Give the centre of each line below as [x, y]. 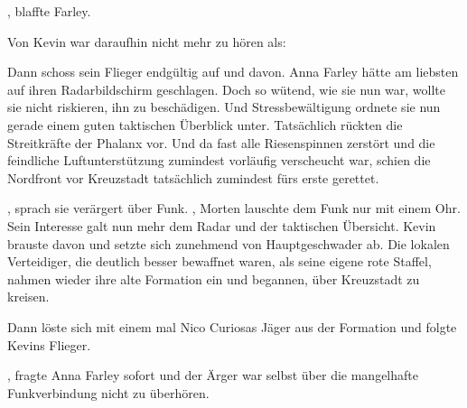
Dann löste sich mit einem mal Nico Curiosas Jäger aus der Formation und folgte [232, 326]
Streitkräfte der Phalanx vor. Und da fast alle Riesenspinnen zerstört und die [221, 142]
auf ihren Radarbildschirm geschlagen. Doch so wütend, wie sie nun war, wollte [227, 89]
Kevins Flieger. [49, 344]
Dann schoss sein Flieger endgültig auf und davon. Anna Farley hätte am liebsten [233, 72]
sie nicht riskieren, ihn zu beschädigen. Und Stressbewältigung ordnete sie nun [224, 107]
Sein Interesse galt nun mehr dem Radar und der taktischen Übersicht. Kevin [222, 225]
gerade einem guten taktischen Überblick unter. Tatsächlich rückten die [205, 124]
